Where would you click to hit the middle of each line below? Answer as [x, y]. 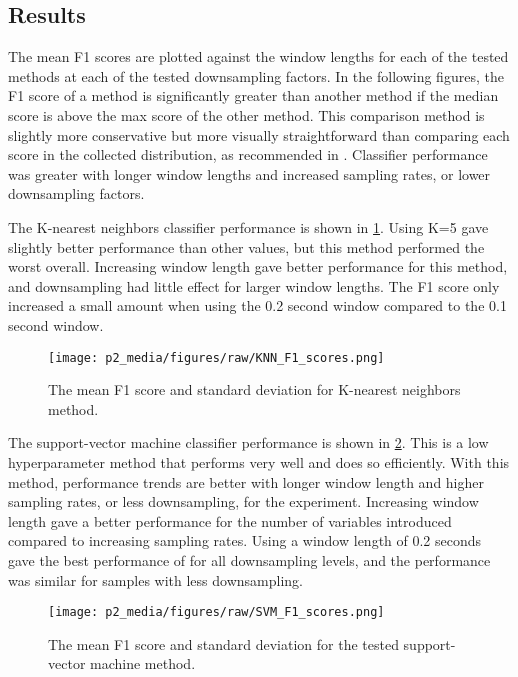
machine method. [143, 663]
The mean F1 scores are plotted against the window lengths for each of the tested [258, 56]
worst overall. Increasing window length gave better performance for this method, [258, 266]
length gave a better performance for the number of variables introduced [230, 520]
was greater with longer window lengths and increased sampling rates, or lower [249, 173]
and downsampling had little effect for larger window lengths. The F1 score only [254, 285]
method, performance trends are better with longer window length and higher [246, 481]
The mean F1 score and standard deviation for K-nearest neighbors [254, 389]
